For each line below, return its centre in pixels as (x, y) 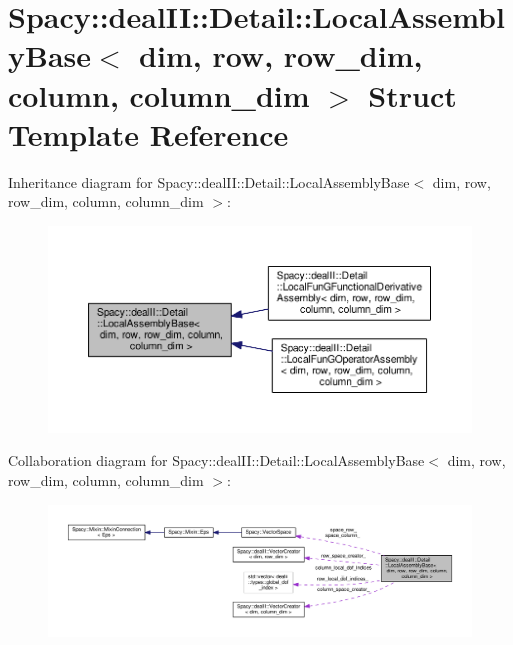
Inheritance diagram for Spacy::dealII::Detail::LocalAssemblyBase (209, 181)
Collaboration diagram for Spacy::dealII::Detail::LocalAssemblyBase (216, 460)
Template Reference (148, 133)
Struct (412, 94)
